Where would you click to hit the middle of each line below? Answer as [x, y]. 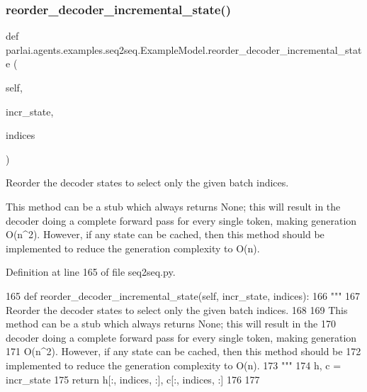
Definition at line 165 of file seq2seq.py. [91, 272]
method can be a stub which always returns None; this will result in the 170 [171, 324]
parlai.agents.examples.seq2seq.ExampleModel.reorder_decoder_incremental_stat [184, 49]
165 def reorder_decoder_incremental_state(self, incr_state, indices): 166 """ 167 [183, 295]
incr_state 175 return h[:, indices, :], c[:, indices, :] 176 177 [133, 379]
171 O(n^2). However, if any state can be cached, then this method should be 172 [183, 351]
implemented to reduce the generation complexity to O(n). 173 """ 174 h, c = [174, 365]
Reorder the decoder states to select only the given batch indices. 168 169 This [177, 309]
